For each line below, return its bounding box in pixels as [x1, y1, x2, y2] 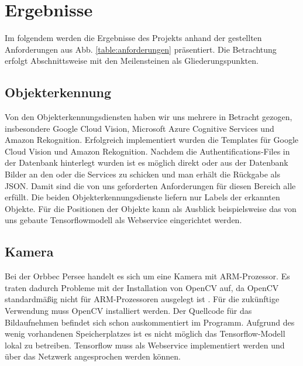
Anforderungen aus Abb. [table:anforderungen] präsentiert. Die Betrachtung [5, 43, 277, 55]
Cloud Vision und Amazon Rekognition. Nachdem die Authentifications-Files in [5, 145, 290, 157]
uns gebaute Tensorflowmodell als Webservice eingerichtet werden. [5, 214, 242, 226]
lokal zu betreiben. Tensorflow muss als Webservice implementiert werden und [5, 338, 285, 351]
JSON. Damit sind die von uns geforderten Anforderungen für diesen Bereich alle [5, 179, 296, 191]
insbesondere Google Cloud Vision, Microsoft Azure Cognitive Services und [5, 122, 274, 134]
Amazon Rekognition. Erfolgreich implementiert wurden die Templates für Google [5, 134, 299, 146]
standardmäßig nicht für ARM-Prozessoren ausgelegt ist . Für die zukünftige [5, 293, 280, 305]
